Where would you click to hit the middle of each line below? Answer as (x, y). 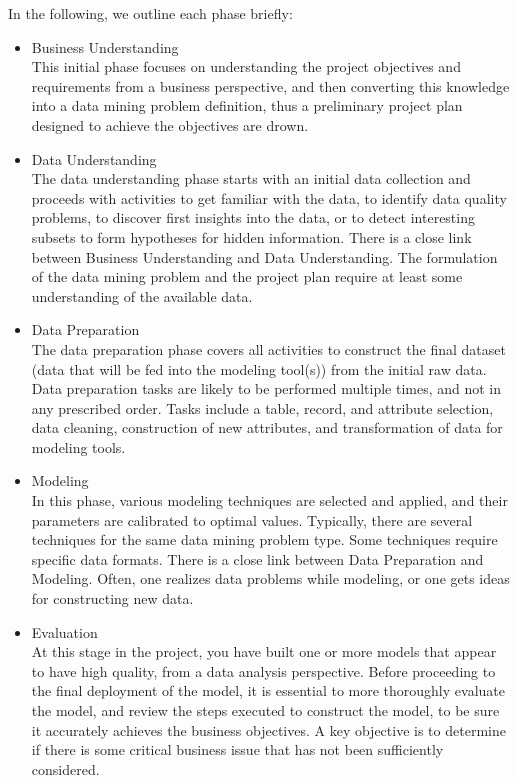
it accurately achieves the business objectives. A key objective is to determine (268, 729)
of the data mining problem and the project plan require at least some (247, 276)
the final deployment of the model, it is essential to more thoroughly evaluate (268, 690)
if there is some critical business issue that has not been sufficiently (237, 749)
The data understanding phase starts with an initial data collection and (251, 178)
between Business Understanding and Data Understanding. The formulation (264, 256)
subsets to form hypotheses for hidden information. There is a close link (251, 236)
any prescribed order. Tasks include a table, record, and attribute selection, (262, 407)
